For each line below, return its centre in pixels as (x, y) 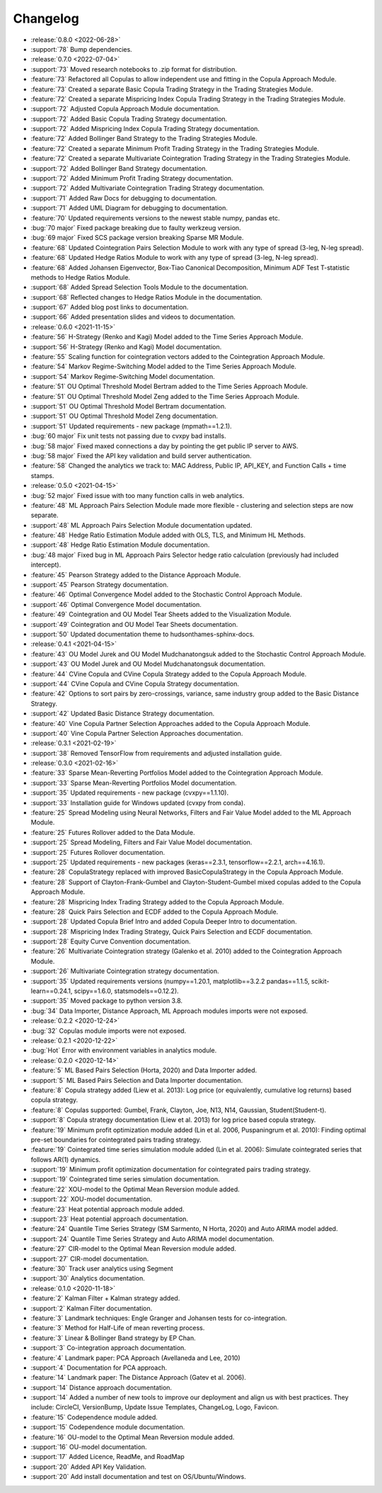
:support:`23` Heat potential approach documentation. (110, 1219)
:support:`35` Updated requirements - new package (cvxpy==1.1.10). (130, 793)
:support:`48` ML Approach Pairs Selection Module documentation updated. (141, 525)
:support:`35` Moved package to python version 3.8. (107, 1001)
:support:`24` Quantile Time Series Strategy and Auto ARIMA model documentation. (153, 1239)
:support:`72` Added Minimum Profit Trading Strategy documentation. (132, 178)
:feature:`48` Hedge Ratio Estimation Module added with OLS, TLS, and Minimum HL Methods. (168, 535)
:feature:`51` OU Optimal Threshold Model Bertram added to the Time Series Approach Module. (169, 387)
